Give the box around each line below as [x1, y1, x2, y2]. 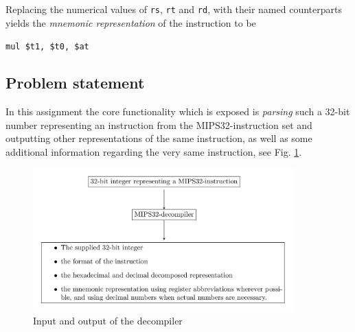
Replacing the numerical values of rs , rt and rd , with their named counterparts [5, 2, 342, 16]
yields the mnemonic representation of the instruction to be [5, 15, 256, 29]
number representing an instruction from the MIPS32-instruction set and [5, 117, 312, 132]
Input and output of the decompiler [33, 313, 183, 328]
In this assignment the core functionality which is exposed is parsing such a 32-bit [5, 104, 350, 119]
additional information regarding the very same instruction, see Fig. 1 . [5, 144, 302, 158]
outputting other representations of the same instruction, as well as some [5, 131, 312, 145]
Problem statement [5, 72, 145, 93]
